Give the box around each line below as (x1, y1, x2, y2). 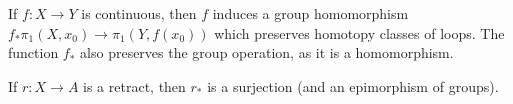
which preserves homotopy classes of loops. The (214, 22, 505, 43)
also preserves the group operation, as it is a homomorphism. (80, 42, 454, 63)
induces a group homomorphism (212, 3, 409, 23)
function (8, 42, 59, 63)
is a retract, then (83, 75, 186, 96)
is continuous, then (81, 3, 197, 23)
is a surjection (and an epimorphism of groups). (207, 75, 499, 96)
